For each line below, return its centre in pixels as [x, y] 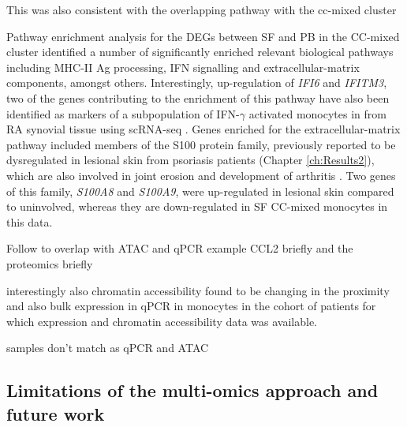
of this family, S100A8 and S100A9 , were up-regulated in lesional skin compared [200, 191]
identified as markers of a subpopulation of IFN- [123, 113]
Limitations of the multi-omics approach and [192, 390]
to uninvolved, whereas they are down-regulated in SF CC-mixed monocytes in [197, 206]
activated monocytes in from [317, 113]
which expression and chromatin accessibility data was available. [162, 321]
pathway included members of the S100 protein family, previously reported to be [201, 144]
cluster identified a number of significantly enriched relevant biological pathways [200, 52]
